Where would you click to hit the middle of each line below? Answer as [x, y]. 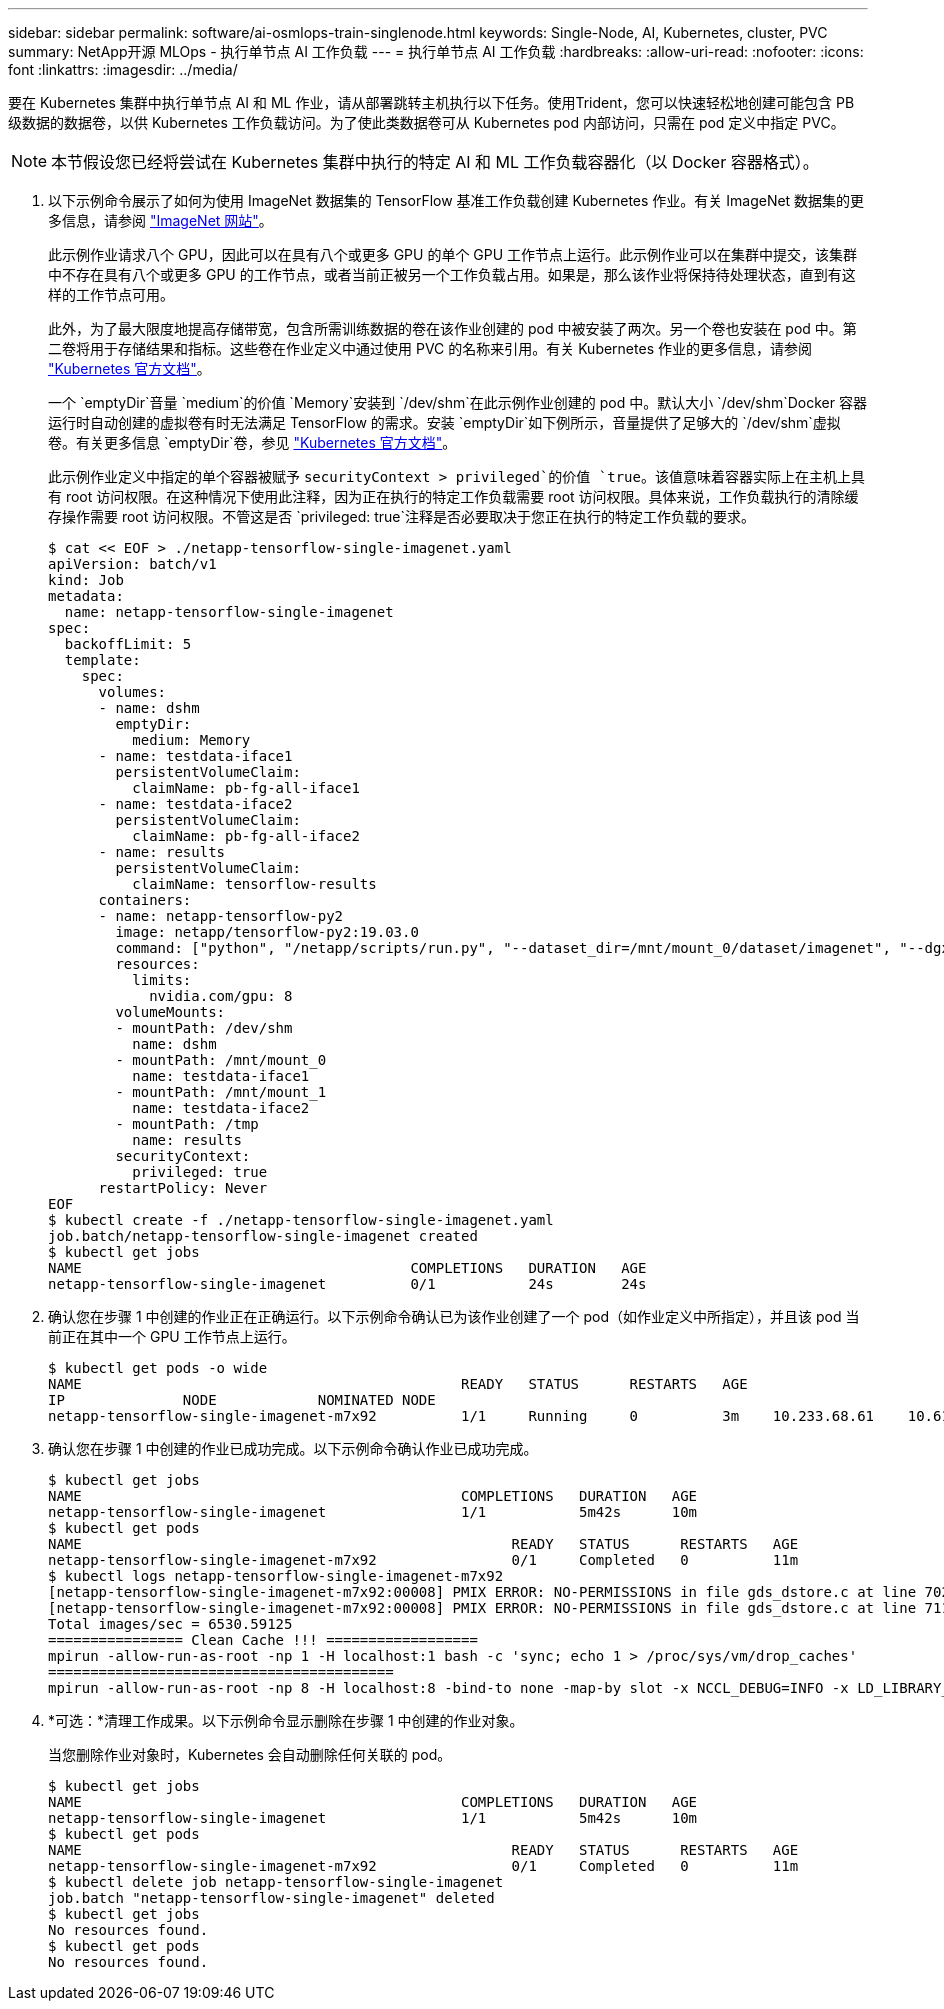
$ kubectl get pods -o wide [158, 1368]
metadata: [86, 596]
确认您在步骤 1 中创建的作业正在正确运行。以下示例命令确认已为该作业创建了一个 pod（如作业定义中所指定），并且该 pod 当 [454, 1316]
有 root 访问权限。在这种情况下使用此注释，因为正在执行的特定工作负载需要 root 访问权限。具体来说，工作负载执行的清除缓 [453, 496]
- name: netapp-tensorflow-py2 [221, 916]
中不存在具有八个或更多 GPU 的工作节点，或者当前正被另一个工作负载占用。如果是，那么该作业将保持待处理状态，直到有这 [452, 274]
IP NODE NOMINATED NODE [242, 1400]
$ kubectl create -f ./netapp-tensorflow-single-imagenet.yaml [301, 1220]
